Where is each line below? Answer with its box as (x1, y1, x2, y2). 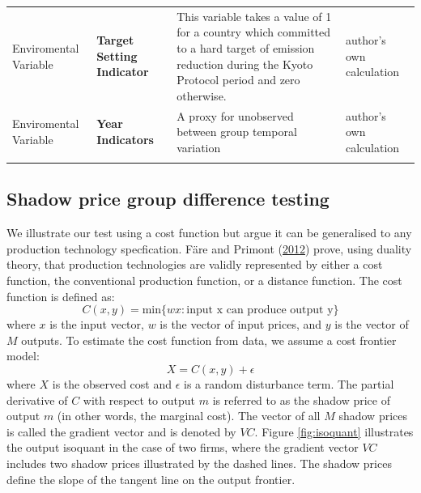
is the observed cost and (52, 376, 172, 393)
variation (176, 138, 221, 155)
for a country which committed (176, 23, 331, 40)
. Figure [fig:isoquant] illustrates (254, 423, 414, 440)
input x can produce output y (186, 304, 334, 317)
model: (6, 347, 40, 364)
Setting (96, 47, 138, 64)
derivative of (6, 391, 68, 408)
